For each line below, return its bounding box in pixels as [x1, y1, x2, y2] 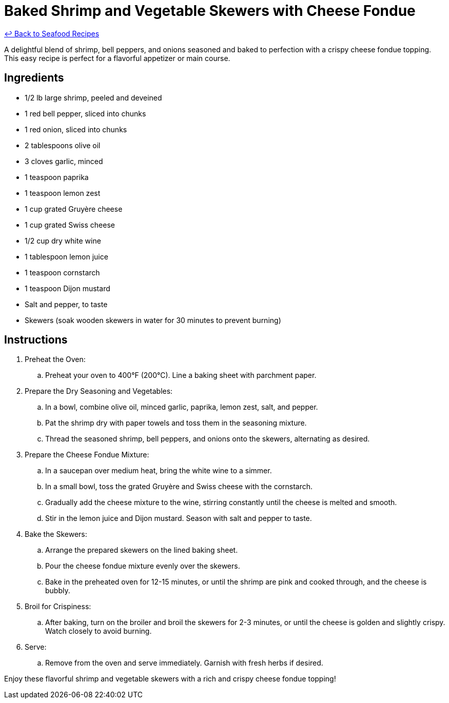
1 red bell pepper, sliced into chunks [25, 109, 146, 118]
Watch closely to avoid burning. [45, 627, 152, 636]
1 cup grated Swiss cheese [25, 220, 115, 229]
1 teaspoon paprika [25, 172, 89, 182]
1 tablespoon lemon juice [25, 252, 108, 261]
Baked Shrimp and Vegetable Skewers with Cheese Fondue [4, 2, 416, 19]
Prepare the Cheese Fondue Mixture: [25, 450, 149, 459]
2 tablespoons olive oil [25, 140, 101, 150]
